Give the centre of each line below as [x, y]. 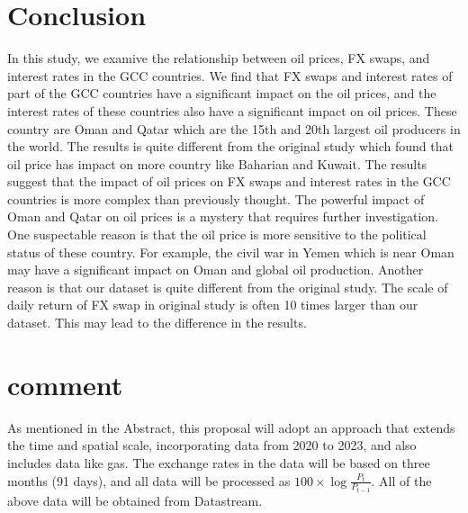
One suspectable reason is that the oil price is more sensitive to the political [217, 234]
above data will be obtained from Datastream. [135, 500]
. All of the [401, 480]
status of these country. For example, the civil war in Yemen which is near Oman [231, 252]
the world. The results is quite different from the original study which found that [230, 146]
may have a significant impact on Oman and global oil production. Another [216, 270]
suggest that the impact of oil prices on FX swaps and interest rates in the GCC [229, 181]
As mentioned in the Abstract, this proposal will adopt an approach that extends [231, 427]
